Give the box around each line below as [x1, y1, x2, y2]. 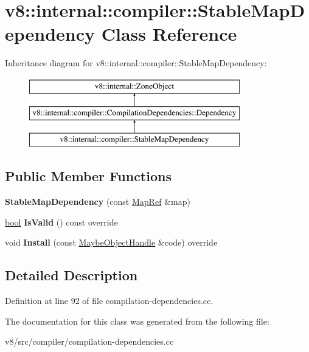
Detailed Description [5, 266, 138, 285]
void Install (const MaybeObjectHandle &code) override [5, 236, 218, 249]
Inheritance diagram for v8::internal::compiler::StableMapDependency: [5, 57, 267, 69]
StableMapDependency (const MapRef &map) [5, 195, 190, 208]
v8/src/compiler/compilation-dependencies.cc [5, 335, 174, 348]
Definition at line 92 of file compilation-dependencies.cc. [5, 294, 214, 307]
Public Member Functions [5, 167, 172, 185]
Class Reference [101, 21, 237, 46]
